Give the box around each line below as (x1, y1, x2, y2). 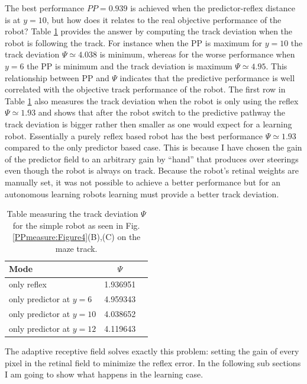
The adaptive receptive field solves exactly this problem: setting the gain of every (5, 344, 299, 357)
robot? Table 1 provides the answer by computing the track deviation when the (5, 25, 293, 37)
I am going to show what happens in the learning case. (5, 368, 203, 380)
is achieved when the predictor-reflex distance (130, 2, 295, 14)
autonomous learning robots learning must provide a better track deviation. (5, 187, 279, 200)
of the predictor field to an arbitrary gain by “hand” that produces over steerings (5, 152, 299, 165)
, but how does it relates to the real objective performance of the (46, 13, 282, 25)
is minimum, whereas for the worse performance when (99, 48, 295, 60)
